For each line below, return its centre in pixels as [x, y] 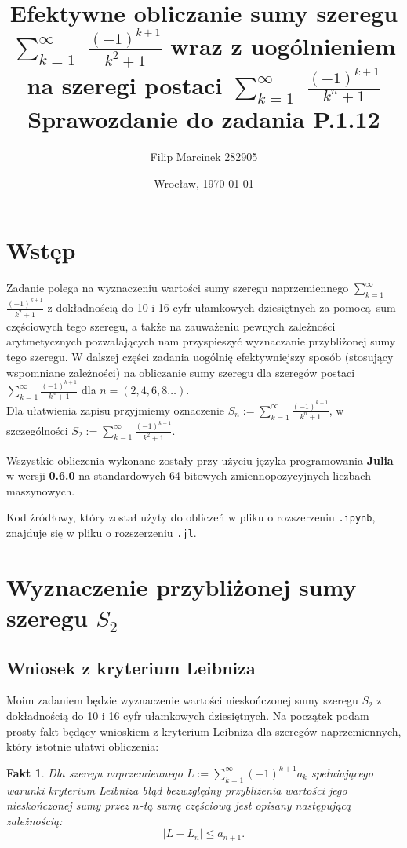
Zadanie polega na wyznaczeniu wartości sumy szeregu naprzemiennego [178, 288]
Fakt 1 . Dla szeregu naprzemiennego [94, 772]
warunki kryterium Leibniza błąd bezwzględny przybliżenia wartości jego [177, 790]
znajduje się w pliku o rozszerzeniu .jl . [102, 532]
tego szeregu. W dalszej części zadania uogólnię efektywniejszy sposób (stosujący [200, 357]
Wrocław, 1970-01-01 [204, 183]
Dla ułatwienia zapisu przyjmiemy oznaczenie [115, 409]
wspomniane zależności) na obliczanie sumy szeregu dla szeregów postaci [181, 372]
